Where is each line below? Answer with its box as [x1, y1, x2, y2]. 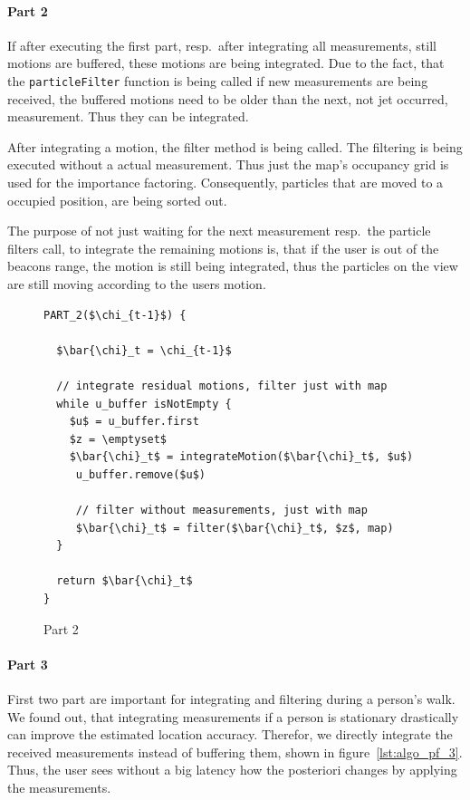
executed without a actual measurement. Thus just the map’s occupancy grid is [7, 155, 449, 174]
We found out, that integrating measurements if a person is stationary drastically [7, 707, 459, 726]
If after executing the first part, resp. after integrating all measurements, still [7, 35, 436, 54]
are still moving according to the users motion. [7, 274, 266, 293]
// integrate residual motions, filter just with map [56, 379, 388, 392]
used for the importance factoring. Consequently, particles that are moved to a [7, 173, 444, 192]
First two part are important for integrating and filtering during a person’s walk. [7, 689, 456, 708]
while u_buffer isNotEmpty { [56, 397, 232, 410]
